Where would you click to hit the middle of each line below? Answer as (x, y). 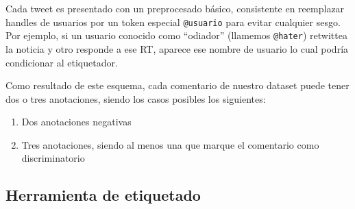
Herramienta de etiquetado (103, 195)
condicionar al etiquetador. (62, 62)
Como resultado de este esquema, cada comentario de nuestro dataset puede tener (177, 85)
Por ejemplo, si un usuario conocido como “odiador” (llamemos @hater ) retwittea (176, 35)
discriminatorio (53, 158)
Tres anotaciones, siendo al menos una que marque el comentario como (170, 144)
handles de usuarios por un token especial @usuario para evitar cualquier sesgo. (173, 22)
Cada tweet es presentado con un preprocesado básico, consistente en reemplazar (175, 8)
